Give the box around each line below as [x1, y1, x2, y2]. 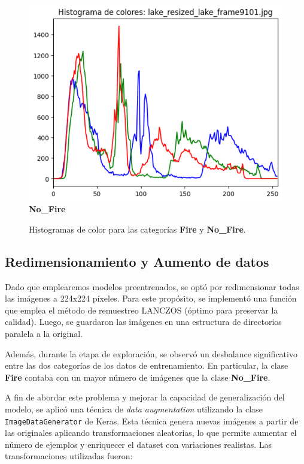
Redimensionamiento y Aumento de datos [5, 252, 269, 270]
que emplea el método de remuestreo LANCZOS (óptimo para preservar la [5, 303, 278, 316]
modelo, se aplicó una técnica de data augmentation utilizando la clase [5, 402, 263, 415]
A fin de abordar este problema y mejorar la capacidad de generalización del [5, 391, 285, 403]
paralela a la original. [5, 327, 83, 339]
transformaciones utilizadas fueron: [5, 450, 133, 462]
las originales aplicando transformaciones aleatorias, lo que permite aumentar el [5, 426, 297, 439]
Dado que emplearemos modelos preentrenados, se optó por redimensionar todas [5, 280, 299, 293]
